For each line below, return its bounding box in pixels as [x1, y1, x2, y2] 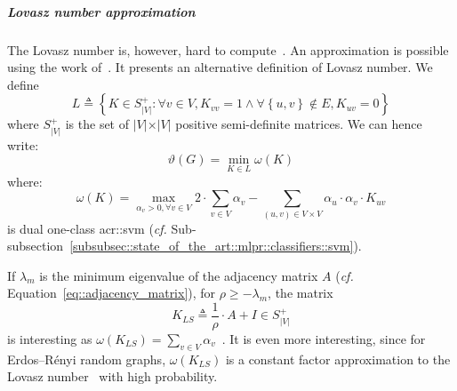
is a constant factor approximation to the [225, 349, 451, 368]
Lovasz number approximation [7, 2, 196, 20]
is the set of [65, 115, 130, 133]
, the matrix [268, 283, 333, 302]
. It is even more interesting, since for [221, 329, 426, 347]
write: [7, 135, 39, 154]
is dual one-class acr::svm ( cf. [7, 219, 167, 237]
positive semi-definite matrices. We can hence [175, 115, 422, 133]
